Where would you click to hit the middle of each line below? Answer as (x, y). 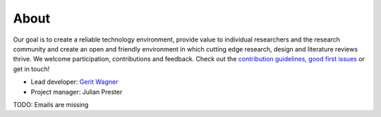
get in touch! (31, 69)
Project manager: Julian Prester (77, 92)
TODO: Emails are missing (51, 104)
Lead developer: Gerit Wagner (74, 82)
